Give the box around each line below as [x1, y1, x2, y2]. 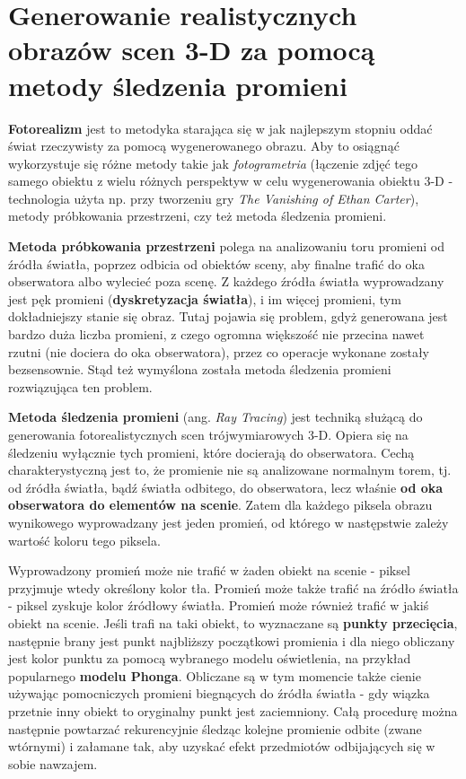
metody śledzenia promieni [8, 66, 347, 103]
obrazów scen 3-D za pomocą [8, 31, 375, 68]
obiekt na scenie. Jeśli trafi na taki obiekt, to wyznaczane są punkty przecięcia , [8, 613, 458, 632]
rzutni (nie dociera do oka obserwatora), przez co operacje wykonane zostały [8, 342, 430, 361]
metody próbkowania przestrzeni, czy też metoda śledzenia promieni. [8, 206, 387, 225]
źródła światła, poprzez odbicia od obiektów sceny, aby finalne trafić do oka [8, 254, 425, 273]
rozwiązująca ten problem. [8, 377, 153, 396]
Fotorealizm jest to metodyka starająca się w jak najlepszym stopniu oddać [8, 118, 433, 137]
